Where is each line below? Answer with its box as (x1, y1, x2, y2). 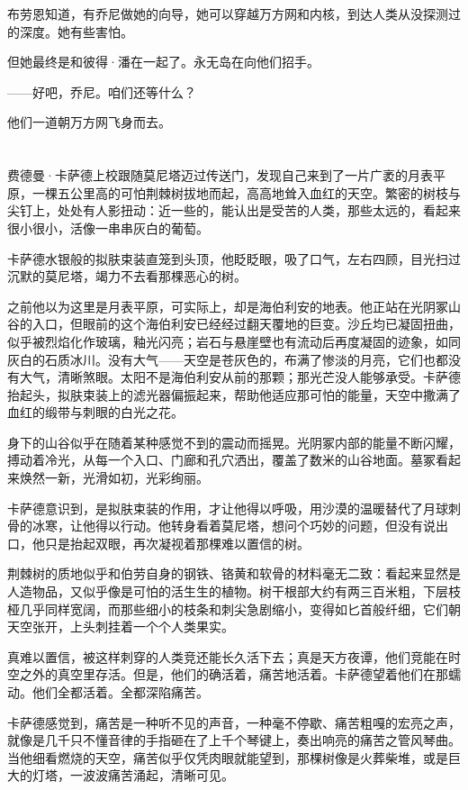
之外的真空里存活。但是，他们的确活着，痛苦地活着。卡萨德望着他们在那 (19, 665, 448, 684)
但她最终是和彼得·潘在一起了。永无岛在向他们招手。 (7, 52, 319, 71)
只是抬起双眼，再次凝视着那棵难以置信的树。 (44, 533, 310, 552)
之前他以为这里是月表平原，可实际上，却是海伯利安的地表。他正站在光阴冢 (7, 296, 448, 315)
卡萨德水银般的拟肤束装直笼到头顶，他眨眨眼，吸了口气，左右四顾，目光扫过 (7, 249, 461, 268)
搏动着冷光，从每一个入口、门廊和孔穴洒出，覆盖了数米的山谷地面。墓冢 (7, 450, 436, 469)
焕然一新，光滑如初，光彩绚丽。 (19, 468, 209, 487)
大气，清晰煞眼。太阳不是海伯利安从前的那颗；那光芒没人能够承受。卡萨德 (19, 368, 461, 386)
